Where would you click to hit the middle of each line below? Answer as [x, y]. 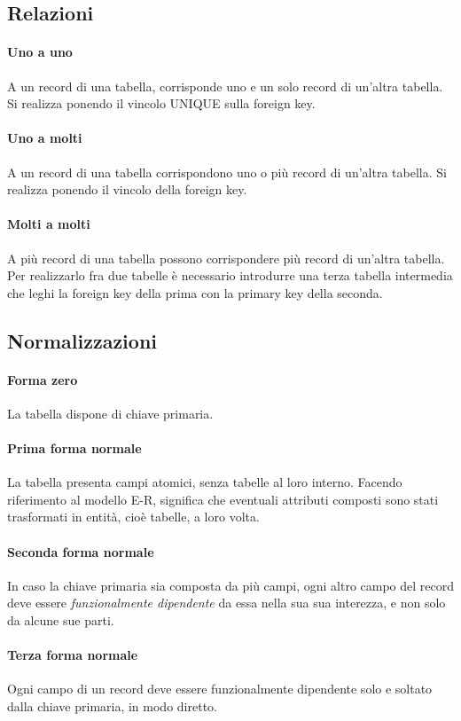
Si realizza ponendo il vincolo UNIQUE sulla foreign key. [161, 103]
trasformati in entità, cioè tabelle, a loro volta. [133, 517]
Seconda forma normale [81, 551]
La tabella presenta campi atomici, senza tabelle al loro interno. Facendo [205, 482]
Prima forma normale [74, 448]
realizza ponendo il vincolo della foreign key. [127, 189]
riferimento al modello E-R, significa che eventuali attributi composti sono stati [223, 499]
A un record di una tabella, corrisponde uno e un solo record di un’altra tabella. [225, 86]
